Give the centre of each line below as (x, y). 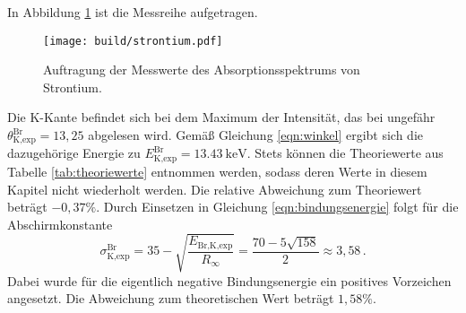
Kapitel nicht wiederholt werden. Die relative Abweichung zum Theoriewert (215, 189)
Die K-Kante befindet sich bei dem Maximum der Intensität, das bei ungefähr (221, 117)
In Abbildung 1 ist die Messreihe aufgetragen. (133, 12)
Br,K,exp (215, 245)
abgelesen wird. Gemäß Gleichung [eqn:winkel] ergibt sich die (256, 135)
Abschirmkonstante (60, 224)
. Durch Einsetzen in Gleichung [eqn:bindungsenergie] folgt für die (277, 207)
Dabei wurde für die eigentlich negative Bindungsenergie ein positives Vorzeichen (229, 280)
